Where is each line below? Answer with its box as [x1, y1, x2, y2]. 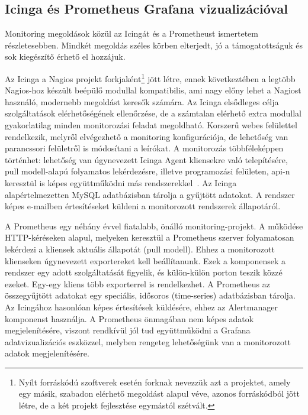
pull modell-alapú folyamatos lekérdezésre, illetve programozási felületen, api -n [5, 165, 290, 177]
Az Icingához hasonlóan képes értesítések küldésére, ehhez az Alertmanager [5, 300, 278, 313]
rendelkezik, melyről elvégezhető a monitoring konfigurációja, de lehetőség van [5, 130, 288, 142]
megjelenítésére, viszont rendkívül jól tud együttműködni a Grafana [5, 324, 251, 336]
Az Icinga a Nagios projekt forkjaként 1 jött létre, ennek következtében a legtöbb [5, 70, 296, 85]
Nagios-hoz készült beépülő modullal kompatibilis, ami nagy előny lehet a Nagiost [5, 84, 301, 96]
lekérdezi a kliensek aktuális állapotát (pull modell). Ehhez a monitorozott [5, 242, 275, 255]
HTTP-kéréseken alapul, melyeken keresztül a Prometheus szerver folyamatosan [5, 231, 294, 244]
